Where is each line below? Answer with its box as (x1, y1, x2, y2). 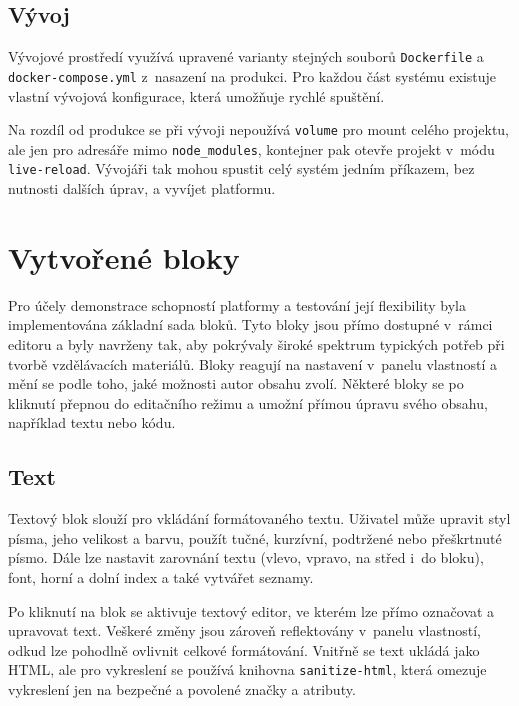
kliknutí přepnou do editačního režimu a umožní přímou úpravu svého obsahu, (8, 392, 488, 413)
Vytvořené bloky (8, 236, 240, 277)
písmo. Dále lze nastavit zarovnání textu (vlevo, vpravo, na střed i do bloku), (8, 547, 484, 568)
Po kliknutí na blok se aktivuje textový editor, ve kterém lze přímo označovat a (8, 600, 495, 621)
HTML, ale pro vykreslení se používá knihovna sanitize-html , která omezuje (8, 659, 487, 680)
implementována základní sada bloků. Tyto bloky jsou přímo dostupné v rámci (8, 314, 493, 335)
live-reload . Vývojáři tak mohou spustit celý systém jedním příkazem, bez (8, 158, 475, 179)
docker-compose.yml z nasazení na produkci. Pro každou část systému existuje (8, 65, 497, 86)
